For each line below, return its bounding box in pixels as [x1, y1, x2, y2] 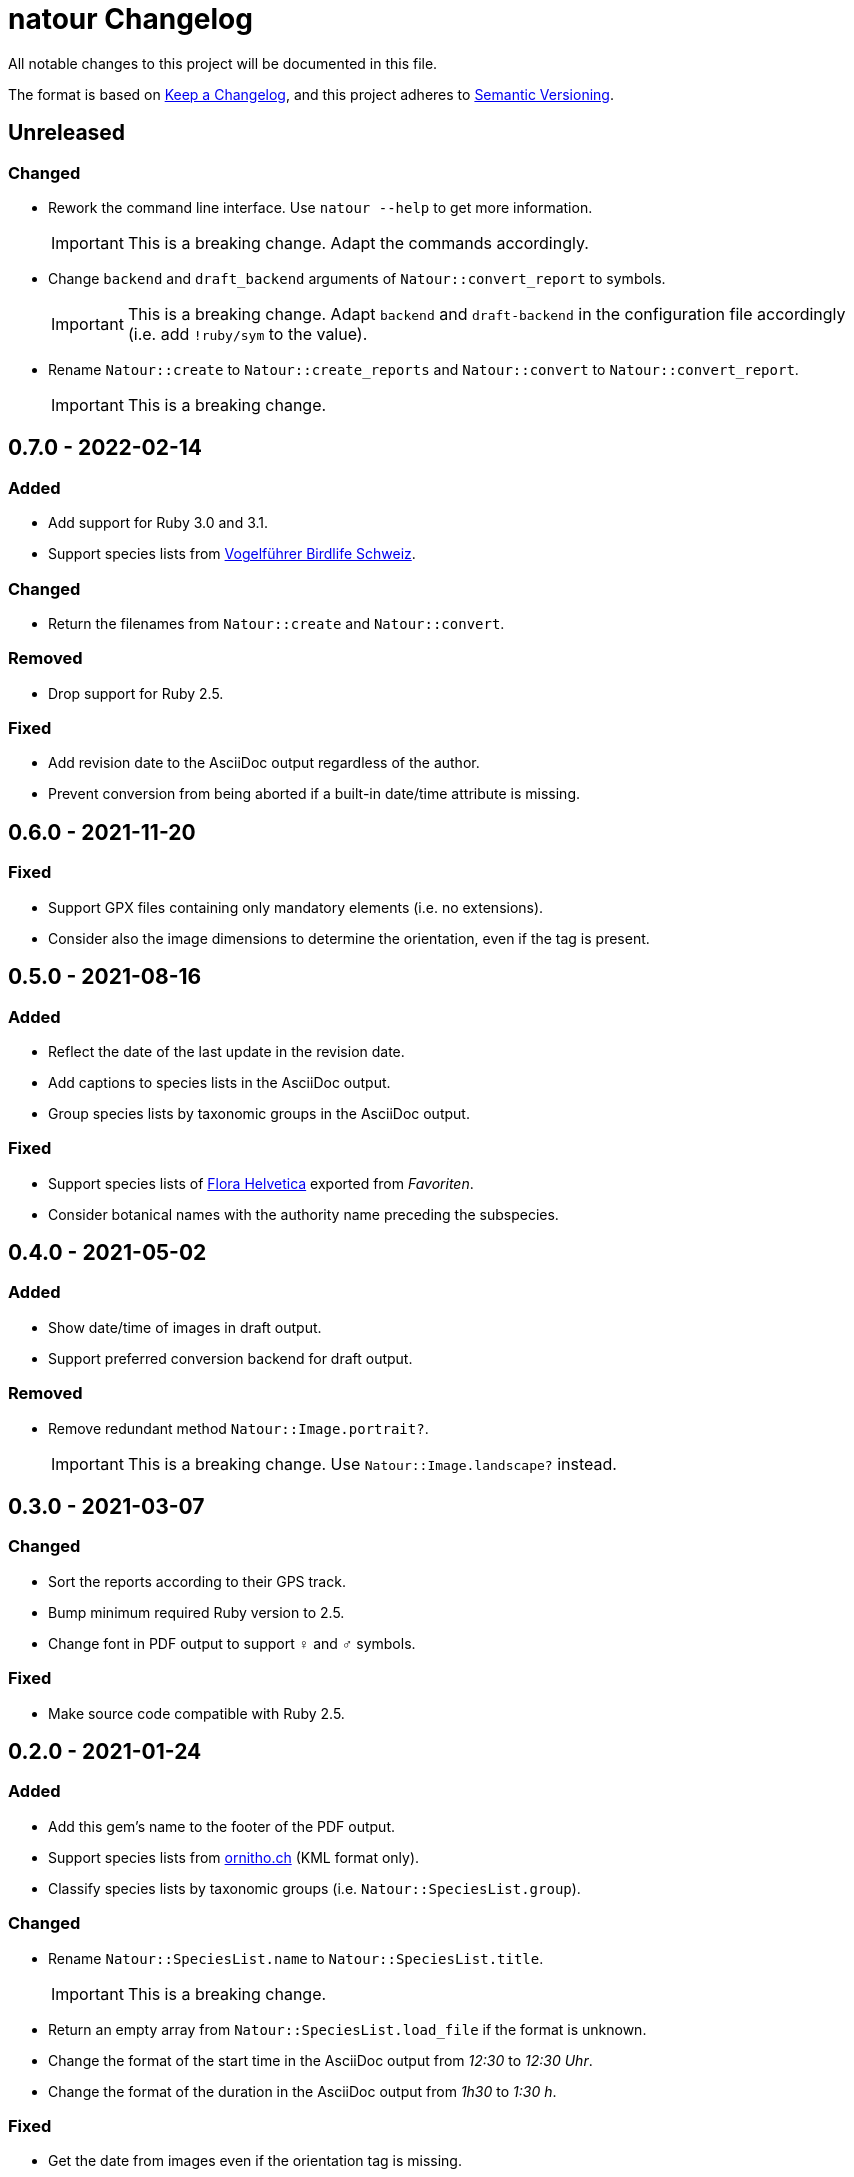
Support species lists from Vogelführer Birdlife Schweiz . [48, 545, 416, 563]
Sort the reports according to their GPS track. [48, 1572, 346, 1590]
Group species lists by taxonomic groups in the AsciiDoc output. [48, 1104, 470, 1122]
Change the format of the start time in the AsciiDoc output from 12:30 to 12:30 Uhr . [48, 2051, 593, 2069]
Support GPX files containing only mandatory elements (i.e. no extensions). [48, 898, 544, 916]
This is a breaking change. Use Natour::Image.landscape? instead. [127, 1453, 617, 1474]
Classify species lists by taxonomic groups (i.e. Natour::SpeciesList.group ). [48, 1879, 581, 1897]
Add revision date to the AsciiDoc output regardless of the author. [48, 754, 480, 772]
